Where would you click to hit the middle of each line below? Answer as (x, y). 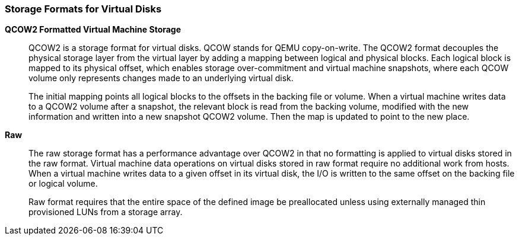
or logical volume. (63, 184)
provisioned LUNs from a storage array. (106, 212)
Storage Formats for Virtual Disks (83, 9)
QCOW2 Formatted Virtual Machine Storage (93, 30)
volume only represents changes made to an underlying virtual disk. (161, 78)
